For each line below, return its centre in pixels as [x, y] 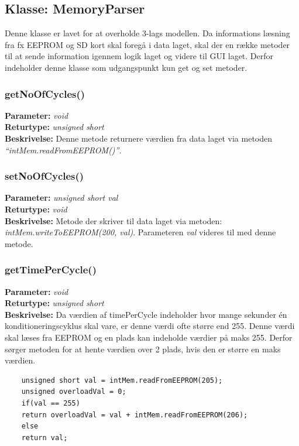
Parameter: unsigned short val [61, 198]
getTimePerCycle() [51, 270]
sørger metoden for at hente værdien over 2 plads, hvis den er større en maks [143, 349]
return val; [44, 438]
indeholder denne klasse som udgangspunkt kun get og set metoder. [126, 67]
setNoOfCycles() [44, 176]
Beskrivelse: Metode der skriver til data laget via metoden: [114, 220]
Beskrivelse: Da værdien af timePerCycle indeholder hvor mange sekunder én [146, 314]
